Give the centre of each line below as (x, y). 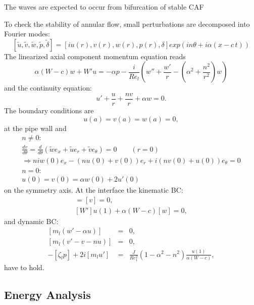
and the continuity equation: (48, 88)
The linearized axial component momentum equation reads (95, 56)
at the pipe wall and (35, 128)
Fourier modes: (27, 34)
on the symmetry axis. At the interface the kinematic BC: (94, 189)
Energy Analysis (47, 295)
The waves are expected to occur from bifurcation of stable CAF (104, 7)
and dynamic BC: (31, 221)
